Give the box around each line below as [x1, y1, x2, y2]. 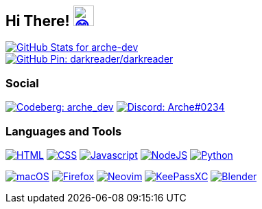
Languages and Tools [5, 124, 122, 138]
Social [5, 76, 39, 90]
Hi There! [5, 12, 70, 30]
